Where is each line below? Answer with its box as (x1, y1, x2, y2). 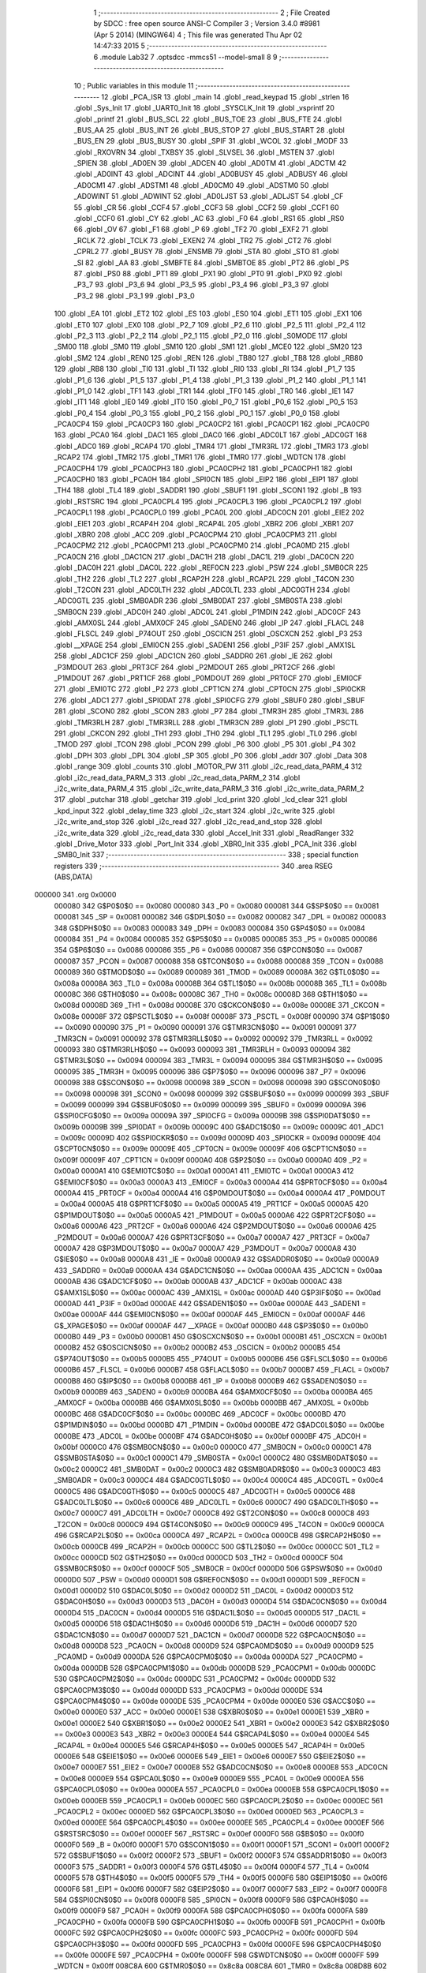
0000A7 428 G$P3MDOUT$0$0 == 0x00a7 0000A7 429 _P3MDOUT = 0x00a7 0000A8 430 (54, 1243, 357, 1252)
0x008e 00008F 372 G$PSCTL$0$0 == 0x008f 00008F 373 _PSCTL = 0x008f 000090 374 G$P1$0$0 (54, 1011, 390, 1021)
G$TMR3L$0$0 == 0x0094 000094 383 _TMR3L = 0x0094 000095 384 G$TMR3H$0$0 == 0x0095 (54, 1056, 383, 1065)
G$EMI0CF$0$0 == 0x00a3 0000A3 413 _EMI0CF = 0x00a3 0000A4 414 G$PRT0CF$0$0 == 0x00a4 (54, 1177, 388, 1187)
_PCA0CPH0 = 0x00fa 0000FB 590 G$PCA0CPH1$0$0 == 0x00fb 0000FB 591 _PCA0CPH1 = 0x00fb (54, 1917, 386, 1926)
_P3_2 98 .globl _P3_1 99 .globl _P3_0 (73, 290, 195, 300)
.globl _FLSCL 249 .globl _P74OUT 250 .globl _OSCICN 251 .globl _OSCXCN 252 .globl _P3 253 (54, 629, 363, 638)
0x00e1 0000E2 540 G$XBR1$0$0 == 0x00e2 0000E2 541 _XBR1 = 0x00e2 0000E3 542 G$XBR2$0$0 (54, 1718, 390, 1728)
